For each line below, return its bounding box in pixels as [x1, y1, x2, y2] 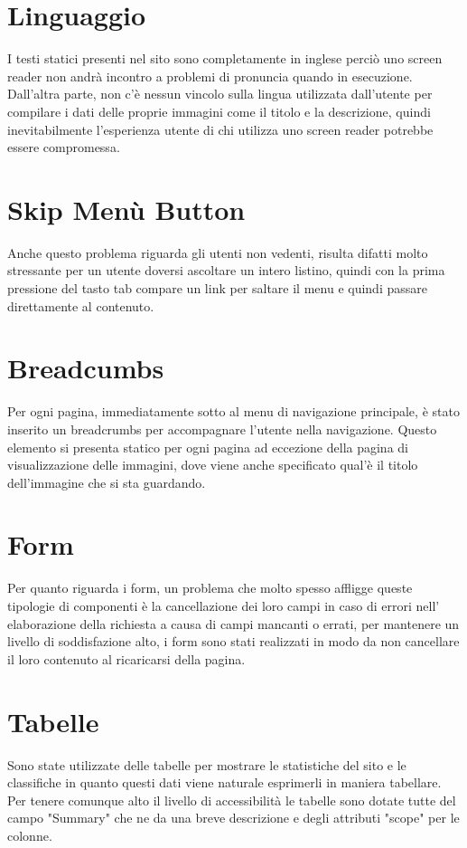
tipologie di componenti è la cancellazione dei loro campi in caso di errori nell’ [7, 596, 440, 615]
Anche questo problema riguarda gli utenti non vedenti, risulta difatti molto [7, 243, 428, 262]
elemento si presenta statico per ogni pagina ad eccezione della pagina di [7, 437, 408, 456]
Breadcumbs [7, 349, 164, 386]
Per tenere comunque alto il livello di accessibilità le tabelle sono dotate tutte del [7, 790, 456, 809]
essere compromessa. [7, 138, 120, 157]
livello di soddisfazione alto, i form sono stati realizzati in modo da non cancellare [7, 632, 460, 651]
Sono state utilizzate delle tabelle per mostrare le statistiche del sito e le [7, 755, 406, 774]
